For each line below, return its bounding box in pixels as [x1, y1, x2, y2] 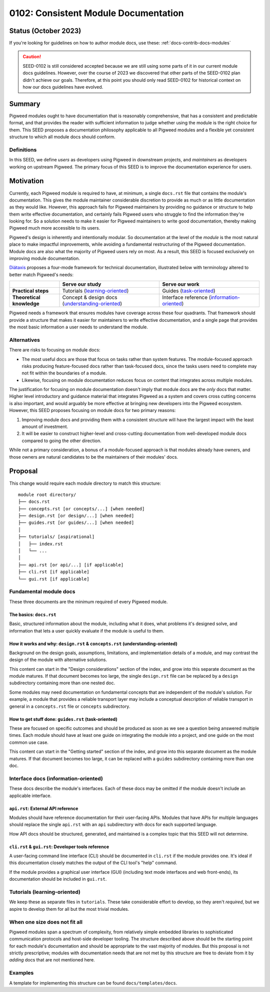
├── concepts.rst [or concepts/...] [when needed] [18, 506, 145, 511]
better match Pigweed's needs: [9, 271, 74, 278]
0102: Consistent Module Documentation [9, 8, 184, 19]
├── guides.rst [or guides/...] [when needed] [18, 520, 134, 526]
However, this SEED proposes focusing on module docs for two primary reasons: [9, 408, 176, 414]
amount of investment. [21, 424, 68, 430]
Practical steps [12, 287, 49, 294]
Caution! [22, 54, 41, 60]
